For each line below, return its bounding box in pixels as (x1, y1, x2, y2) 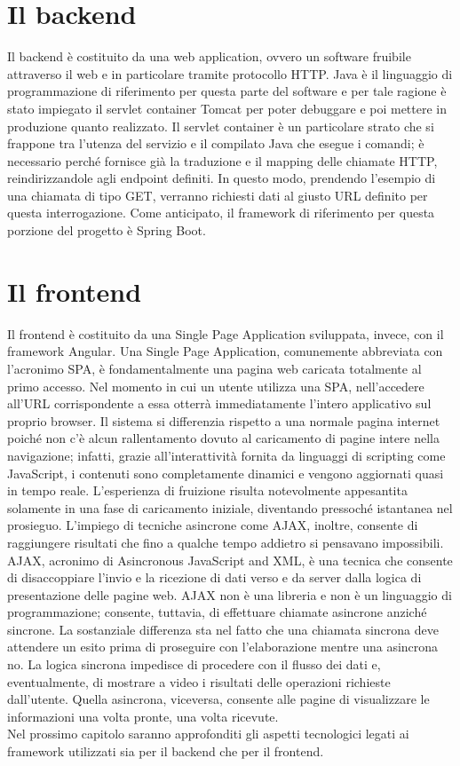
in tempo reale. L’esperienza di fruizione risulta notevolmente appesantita (7, 481, 408, 500)
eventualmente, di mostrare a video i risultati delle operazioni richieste (7, 672, 391, 691)
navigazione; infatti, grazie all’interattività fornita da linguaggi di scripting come (7, 446, 446, 464)
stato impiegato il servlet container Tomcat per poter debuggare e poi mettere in (7, 99, 448, 117)
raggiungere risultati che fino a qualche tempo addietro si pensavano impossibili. (7, 533, 444, 551)
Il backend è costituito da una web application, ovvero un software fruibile (7, 47, 411, 66)
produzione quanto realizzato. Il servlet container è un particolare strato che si (7, 116, 434, 135)
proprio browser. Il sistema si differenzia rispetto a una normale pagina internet (7, 411, 440, 430)
